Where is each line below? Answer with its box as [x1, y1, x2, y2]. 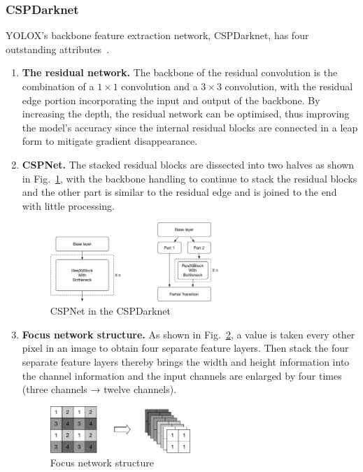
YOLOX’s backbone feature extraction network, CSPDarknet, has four [6, 28, 309, 43]
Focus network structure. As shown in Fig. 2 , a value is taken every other [22, 327, 355, 341]
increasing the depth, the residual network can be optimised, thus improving [22, 106, 350, 121]
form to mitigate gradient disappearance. [22, 134, 198, 148]
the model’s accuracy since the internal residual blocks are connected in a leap [22, 120, 358, 134]
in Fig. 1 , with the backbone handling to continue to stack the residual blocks [22, 171, 357, 185]
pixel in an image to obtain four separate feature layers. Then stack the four [22, 341, 349, 355]
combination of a [22, 79, 94, 93]
